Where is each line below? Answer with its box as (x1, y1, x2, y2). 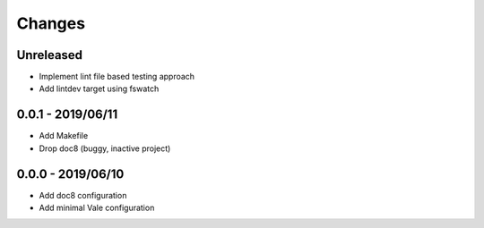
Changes (16, 13, 85, 33)
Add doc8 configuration (39, 190, 127, 200)
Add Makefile (39, 131, 89, 141)
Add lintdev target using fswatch (39, 83, 160, 94)
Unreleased (16, 47, 83, 63)
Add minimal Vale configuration (39, 202, 155, 214)
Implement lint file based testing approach (39, 72, 195, 82)
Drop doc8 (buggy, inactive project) (39, 143, 171, 154)
